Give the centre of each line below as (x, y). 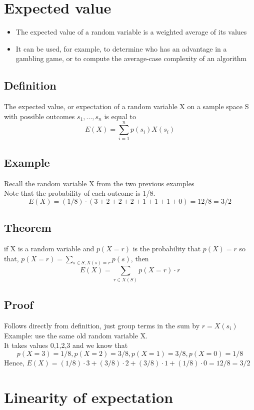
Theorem (28, 228)
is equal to (120, 116)
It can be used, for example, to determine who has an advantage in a (121, 48)
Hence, (14, 362)
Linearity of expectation (89, 397)
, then (140, 258)
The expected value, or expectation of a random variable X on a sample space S (126, 106)
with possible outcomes (39, 116)
